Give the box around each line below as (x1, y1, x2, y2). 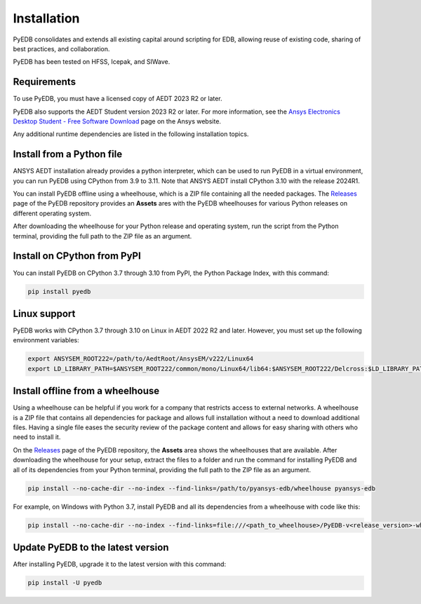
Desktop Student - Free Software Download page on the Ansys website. (13, 117, 221, 126)
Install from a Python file (13, 148, 123, 161)
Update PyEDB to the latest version (13, 542, 169, 553)
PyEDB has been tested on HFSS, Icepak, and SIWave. (13, 58, 171, 66)
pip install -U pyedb (27, 579, 102, 587)
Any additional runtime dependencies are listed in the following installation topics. (13, 130, 249, 138)
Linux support (13, 307, 76, 319)
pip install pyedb (27, 288, 91, 295)
